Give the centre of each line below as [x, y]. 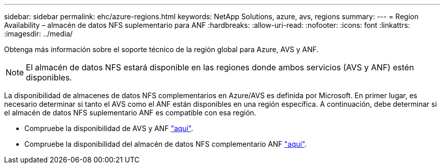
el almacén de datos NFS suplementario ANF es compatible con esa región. [130, 113]
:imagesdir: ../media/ [39, 34]
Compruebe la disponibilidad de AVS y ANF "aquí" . [109, 128]
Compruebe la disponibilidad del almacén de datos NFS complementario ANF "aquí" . [166, 144]
